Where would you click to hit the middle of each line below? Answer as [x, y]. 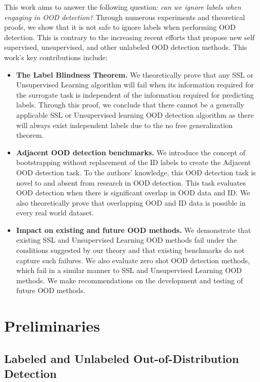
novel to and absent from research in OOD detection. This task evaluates [131, 182]
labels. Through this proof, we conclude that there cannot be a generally [130, 105]
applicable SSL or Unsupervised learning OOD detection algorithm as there [135, 114]
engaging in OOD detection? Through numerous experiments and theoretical [125, 17]
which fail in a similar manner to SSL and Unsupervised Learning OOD [129, 270]
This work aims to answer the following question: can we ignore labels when [123, 7]
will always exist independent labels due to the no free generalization [124, 125]
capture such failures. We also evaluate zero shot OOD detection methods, [133, 260]
